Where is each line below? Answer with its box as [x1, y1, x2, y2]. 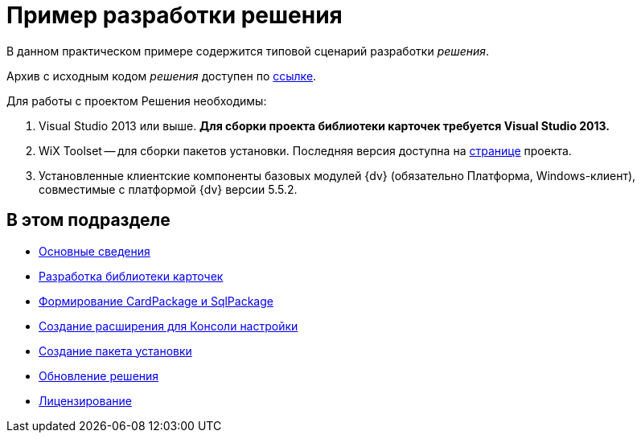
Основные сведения [39, 244, 150, 258]
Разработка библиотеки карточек [39, 269, 224, 283]
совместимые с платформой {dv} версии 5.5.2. [39, 182, 298, 196]
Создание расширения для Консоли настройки [39, 318, 298, 333]
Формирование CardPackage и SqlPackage [39, 293, 273, 308]
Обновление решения [39, 368, 159, 383]
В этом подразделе [6, 210, 171, 231]
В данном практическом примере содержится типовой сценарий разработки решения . [6, 43, 490, 58]
